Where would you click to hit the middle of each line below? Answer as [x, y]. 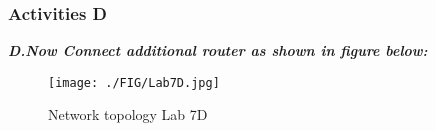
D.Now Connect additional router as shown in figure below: [218, 50]
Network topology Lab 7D [128, 114]
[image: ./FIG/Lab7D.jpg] [134, 82]
